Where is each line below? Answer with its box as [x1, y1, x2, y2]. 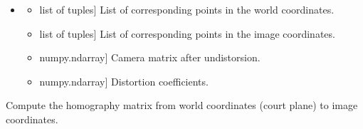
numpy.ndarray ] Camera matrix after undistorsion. [39, 50, 261, 65]
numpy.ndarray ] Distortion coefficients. [39, 73, 209, 88]
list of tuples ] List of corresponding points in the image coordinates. [39, 26, 335, 41]
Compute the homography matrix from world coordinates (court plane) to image [6, 98, 358, 113]
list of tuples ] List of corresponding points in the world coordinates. [39, 2, 335, 16]
